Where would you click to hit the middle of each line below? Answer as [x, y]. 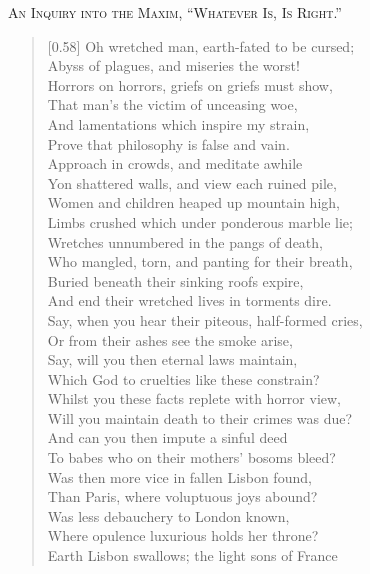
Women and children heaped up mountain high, [193, 202]
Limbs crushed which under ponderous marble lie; [200, 221]
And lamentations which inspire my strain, [178, 123]
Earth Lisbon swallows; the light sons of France [192, 555]
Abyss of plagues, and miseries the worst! [173, 65]
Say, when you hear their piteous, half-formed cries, [205, 319]
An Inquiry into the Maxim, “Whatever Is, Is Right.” [175, 12]
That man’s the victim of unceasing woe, [172, 104]
